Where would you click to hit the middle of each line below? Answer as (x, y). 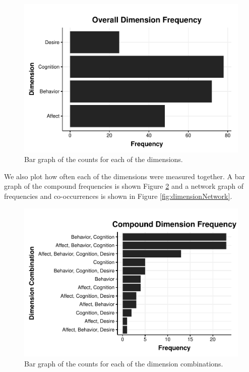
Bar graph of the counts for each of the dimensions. (104, 159)
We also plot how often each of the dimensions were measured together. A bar (125, 176)
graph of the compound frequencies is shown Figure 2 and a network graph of (124, 186)
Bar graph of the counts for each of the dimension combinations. (124, 363)
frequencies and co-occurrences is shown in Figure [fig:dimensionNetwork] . (118, 196)
